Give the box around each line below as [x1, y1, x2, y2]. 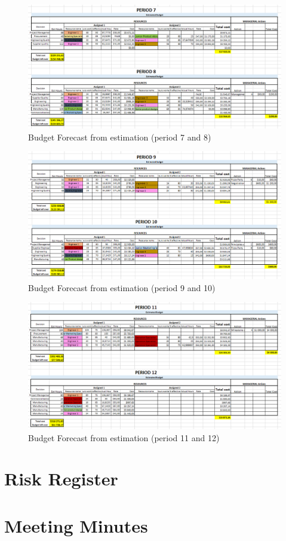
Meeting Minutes [4, 513, 148, 537]
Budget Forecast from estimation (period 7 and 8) [28, 130, 211, 143]
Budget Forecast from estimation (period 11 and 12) [28, 431, 220, 444]
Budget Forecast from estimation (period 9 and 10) [28, 281, 216, 294]
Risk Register [4, 466, 118, 491]
